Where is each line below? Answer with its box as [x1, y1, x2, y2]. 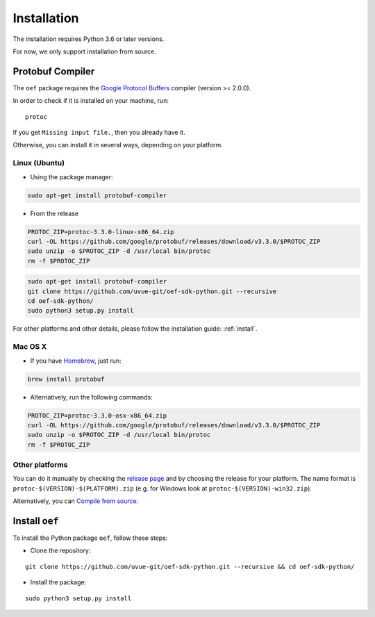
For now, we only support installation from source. [12, 47, 156, 56]
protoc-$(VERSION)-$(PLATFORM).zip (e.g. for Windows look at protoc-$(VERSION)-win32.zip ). [12, 484, 312, 493]
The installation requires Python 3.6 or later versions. [12, 35, 165, 43]
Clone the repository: [30, 546, 91, 555]
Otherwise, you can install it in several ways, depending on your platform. [12, 141, 224, 149]
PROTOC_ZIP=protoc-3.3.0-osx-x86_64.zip [27, 411, 167, 420]
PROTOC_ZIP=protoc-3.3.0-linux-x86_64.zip [27, 228, 174, 236]
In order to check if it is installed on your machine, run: [12, 97, 169, 105]
